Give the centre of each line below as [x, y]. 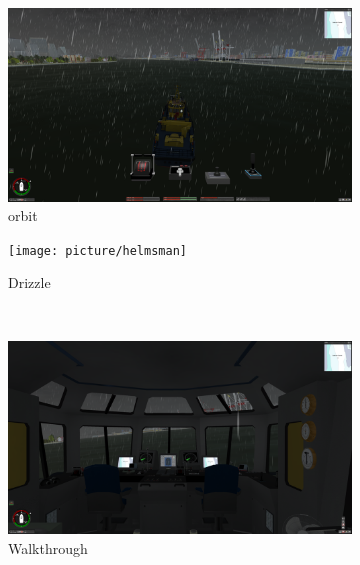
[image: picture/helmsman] [97, 250]
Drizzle [29, 282]
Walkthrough [48, 547]
